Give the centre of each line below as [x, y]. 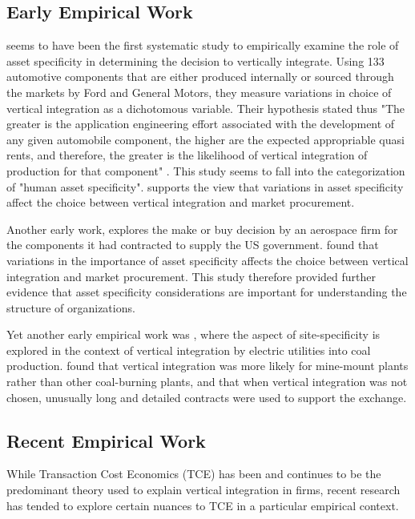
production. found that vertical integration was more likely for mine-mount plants [207, 366]
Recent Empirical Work [106, 440]
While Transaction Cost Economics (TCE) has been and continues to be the [194, 474]
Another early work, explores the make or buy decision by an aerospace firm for [202, 229]
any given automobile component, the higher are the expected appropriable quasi [205, 139]
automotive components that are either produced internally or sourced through [200, 76]
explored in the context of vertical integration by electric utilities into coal [189, 350]
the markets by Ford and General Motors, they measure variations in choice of [199, 92]
